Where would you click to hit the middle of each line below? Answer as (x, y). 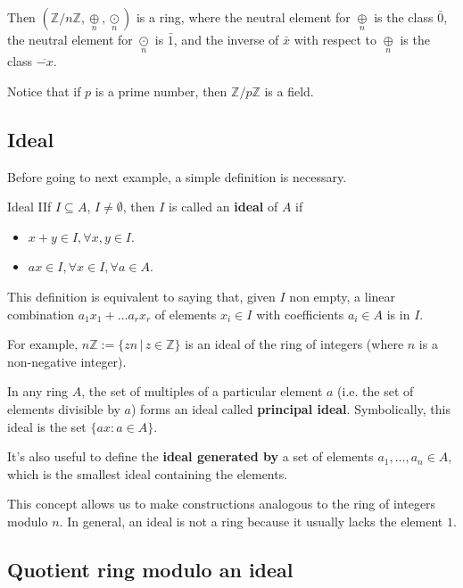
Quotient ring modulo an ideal (150, 569)
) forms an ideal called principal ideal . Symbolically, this (291, 408)
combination (41, 314)
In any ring (38, 391)
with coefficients (300, 314)
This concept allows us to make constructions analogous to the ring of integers (222, 504)
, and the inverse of (226, 39)
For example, (43, 344)
